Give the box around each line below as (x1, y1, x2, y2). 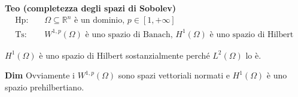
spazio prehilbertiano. (5, 80, 84, 93)
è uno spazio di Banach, (85, 30, 173, 39)
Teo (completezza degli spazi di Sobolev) (5, 2, 177, 14)
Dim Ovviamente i (5, 69, 75, 81)
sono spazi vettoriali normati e (118, 69, 230, 81)
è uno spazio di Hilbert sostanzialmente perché (39, 48, 210, 61)
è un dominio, (74, 16, 125, 25)
